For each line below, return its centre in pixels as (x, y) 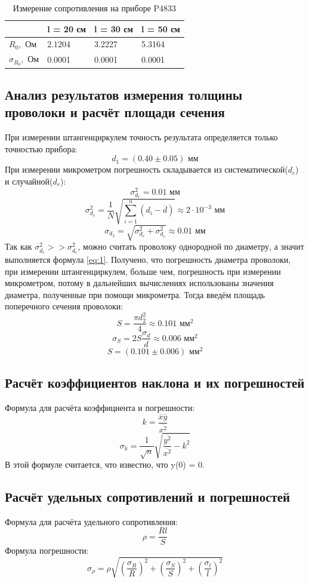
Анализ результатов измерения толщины (124, 95)
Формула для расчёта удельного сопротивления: (92, 521)
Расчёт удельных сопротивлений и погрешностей (148, 496)
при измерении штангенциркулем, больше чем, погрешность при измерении (143, 271)
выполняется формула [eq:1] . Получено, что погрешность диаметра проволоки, (148, 259)
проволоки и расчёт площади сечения (115, 112)
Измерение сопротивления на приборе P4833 (95, 8)
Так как (18, 246)
